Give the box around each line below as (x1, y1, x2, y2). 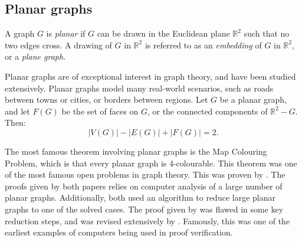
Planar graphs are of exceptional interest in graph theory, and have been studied (5, 70, 296, 82)
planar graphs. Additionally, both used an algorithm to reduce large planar (5, 191, 275, 204)
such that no (244, 27, 290, 40)
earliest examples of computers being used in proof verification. (5, 226, 233, 238)
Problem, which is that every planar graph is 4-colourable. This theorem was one (5, 156, 297, 169)
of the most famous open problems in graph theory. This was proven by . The (5, 168, 285, 181)
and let (5, 104, 30, 117)
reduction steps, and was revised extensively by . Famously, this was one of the (5, 214, 290, 227)
